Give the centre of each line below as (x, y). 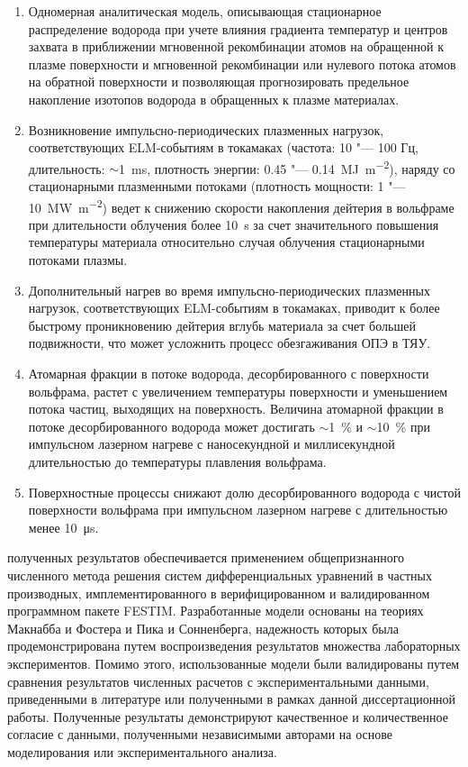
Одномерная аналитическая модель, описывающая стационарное (205, 11)
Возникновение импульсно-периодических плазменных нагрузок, (206, 129)
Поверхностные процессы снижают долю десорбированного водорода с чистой (244, 492)
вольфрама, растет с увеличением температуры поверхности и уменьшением (238, 391)
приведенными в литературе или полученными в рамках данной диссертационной (232, 699)
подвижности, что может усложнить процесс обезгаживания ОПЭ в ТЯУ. (229, 343)
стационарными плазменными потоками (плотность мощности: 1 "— (217, 186)
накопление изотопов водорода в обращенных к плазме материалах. (214, 99)
